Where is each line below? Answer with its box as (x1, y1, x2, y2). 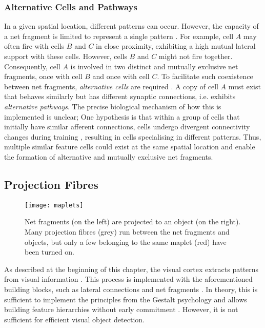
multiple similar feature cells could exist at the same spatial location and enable (4, 141, 255, 152)
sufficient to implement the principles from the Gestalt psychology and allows (4, 294, 247, 304)
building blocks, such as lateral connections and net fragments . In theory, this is (4, 283, 258, 294)
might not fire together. (158, 51, 233, 61)
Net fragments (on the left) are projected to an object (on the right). (25, 216, 241, 227)
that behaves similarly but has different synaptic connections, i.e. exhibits (4, 91, 236, 102)
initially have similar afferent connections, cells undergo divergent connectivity (4, 121, 250, 132)
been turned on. (25, 246, 74, 257)
